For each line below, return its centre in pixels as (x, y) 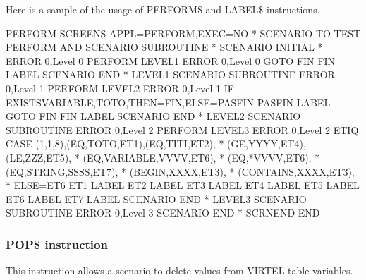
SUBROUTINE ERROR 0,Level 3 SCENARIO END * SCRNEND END (163, 213)
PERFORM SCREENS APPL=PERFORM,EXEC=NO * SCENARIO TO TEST (183, 33)
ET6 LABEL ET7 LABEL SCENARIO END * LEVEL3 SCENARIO (156, 199)
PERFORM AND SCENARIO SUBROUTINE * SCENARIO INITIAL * (164, 47)
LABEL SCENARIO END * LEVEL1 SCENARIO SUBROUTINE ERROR (170, 74)
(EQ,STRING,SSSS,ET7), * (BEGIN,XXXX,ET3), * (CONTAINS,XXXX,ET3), (180, 171)
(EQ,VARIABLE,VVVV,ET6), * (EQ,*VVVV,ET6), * (201, 157)
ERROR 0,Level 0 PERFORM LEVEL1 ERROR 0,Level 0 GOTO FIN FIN (170, 60)
